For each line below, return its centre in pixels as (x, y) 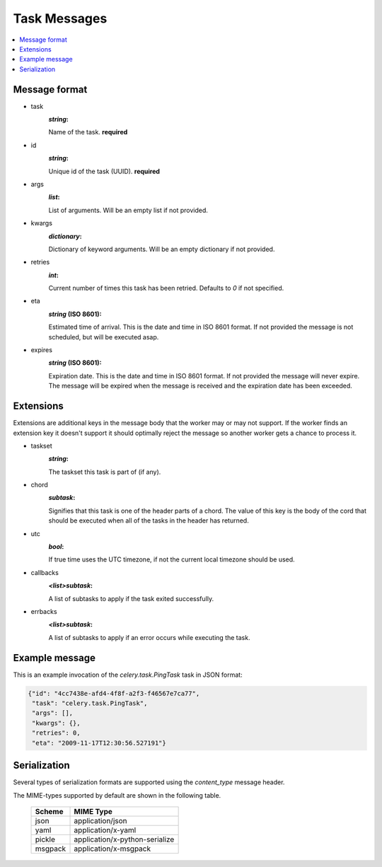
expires (42, 350)
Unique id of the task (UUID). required (104, 171)
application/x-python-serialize (124, 839)
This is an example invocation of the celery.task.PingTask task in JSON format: (128, 675)
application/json (100, 820)
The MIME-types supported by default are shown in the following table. (117, 795)
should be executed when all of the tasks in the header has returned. (149, 520)
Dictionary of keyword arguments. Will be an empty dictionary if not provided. (162, 249)
